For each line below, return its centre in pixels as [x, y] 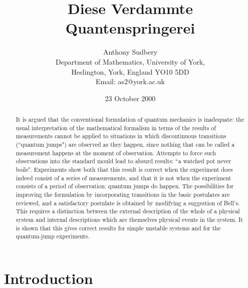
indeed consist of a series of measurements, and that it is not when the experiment [123, 178]
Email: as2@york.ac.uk [130, 81]
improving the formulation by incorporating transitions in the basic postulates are [123, 194]
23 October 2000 [130, 98]
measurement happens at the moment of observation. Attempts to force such [116, 153]
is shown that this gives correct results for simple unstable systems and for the [118, 228]
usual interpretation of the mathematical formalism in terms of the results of [116, 127]
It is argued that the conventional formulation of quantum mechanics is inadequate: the [130, 119]
